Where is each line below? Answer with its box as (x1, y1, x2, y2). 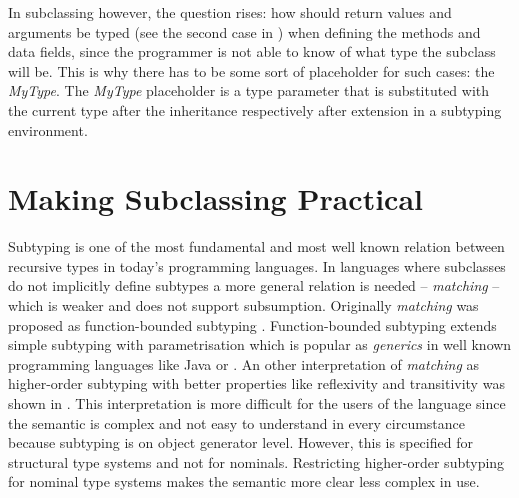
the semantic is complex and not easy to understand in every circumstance (8, 412, 466, 433)
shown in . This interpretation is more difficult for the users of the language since (8, 393, 506, 414)
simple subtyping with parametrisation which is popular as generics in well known (8, 334, 512, 355)
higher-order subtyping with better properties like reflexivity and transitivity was (8, 373, 505, 394)
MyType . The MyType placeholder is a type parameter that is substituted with (8, 80, 490, 101)
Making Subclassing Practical (8, 178, 423, 219)
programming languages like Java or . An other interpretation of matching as (8, 353, 480, 374)
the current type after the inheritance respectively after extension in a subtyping (8, 99, 502, 120)
